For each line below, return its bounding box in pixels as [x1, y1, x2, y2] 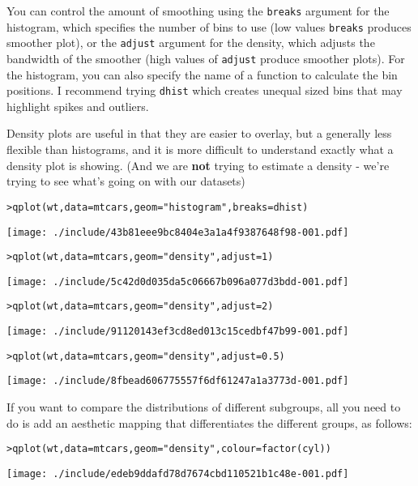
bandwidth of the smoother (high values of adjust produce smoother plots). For [6, 49, 405, 66]
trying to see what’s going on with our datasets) [6, 173, 245, 190]
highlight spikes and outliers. [6, 97, 149, 114]
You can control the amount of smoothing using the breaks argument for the [6, 2, 390, 19]
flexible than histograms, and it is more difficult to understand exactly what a [6, 141, 394, 158]
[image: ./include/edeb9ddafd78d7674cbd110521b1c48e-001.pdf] [6, 467, 349, 480]
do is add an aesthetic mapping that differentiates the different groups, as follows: [6, 414, 412, 431]
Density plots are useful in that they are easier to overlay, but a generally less [6, 125, 392, 142]
